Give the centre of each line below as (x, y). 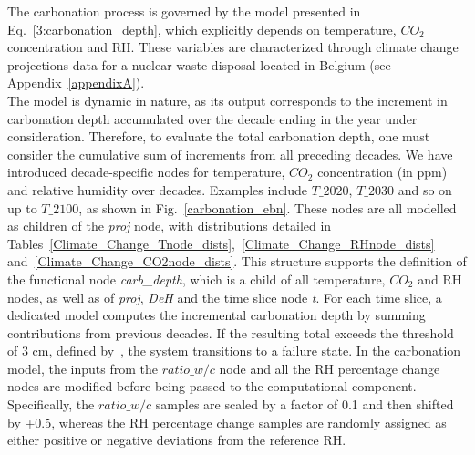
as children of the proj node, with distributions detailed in (170, 226)
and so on (425, 189)
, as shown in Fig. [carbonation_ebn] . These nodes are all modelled (268, 207)
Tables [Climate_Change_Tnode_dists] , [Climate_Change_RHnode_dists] (221, 243)
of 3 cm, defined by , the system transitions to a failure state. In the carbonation (234, 351)
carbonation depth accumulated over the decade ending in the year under (212, 118)
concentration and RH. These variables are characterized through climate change (233, 47)
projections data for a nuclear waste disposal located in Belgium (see (199, 64)
